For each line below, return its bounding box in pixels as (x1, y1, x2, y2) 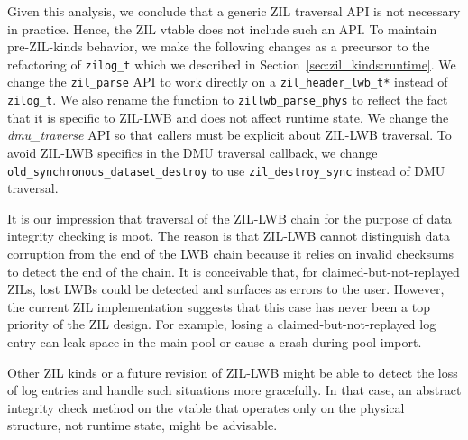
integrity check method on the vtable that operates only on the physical (7, 398, 405, 417)
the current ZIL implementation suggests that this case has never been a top (7, 297, 430, 316)
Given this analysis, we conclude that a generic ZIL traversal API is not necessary (7, 2, 461, 20)
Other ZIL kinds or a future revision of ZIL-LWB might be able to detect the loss (7, 362, 458, 381)
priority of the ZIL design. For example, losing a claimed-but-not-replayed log (7, 315, 436, 334)
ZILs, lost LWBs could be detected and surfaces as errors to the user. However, (7, 280, 445, 298)
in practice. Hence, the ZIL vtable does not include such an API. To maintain (7, 19, 437, 38)
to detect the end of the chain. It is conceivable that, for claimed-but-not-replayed (7, 261, 460, 280)
